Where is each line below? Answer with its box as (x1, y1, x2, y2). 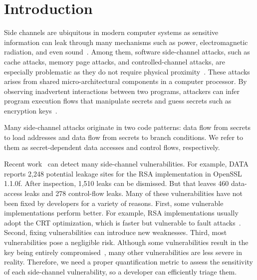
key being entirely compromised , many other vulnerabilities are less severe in (4, 246, 242, 257)
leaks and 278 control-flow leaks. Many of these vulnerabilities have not (24, 188, 243, 198)
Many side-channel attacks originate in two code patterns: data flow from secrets (4, 122, 251, 132)
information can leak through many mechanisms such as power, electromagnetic (4, 36, 248, 47)
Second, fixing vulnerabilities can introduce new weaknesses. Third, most (4, 227, 227, 237)
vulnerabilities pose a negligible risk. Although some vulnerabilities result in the (4, 237, 249, 247)
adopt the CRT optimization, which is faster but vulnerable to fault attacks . (4, 217, 241, 227)
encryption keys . (4, 105, 57, 115)
